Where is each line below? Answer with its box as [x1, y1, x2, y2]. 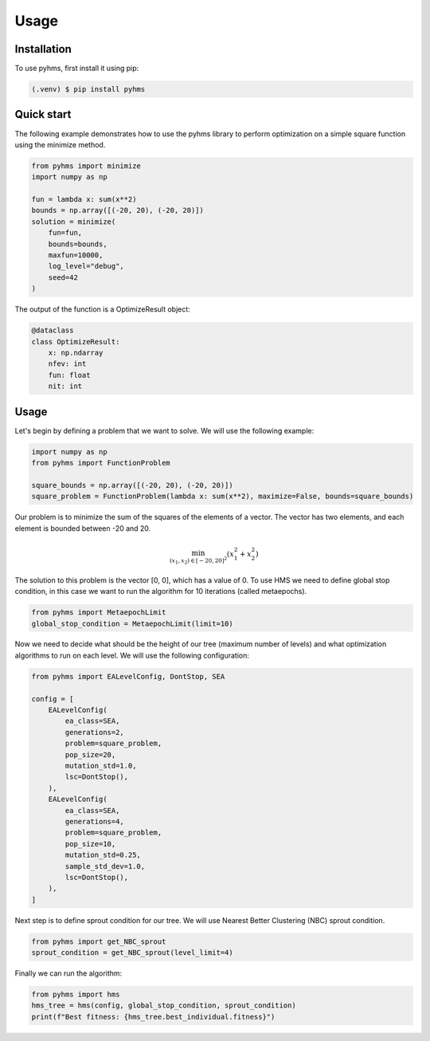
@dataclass [31, 326, 74, 335]
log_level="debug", [48, 261, 125, 271]
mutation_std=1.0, [64, 761, 137, 770]
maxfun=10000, [48, 251, 104, 260]
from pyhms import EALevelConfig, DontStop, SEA [31, 672, 225, 681]
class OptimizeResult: [31, 337, 120, 346]
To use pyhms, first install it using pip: [14, 64, 139, 73]
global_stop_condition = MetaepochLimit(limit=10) [31, 619, 234, 628]
